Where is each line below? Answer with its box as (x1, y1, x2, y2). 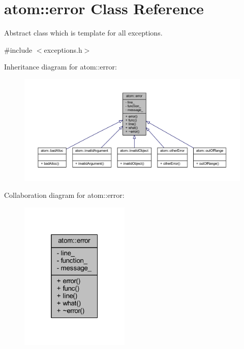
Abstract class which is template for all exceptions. (4, 27, 163, 38)
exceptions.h (44, 44, 82, 55)
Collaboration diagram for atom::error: (4, 190, 125, 200)
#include (4, 44, 33, 55)
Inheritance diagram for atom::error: (4, 61, 117, 72)
